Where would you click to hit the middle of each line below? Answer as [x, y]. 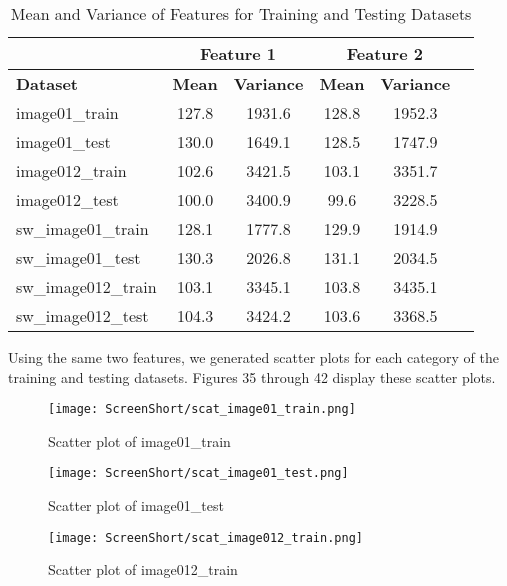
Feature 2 [384, 53]
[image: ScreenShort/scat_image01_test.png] [198, 473]
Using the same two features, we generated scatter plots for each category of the [253, 357]
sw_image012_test [82, 315]
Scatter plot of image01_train [139, 440]
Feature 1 [238, 53]
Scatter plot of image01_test [136, 505]
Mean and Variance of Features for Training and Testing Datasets [241, 13]
